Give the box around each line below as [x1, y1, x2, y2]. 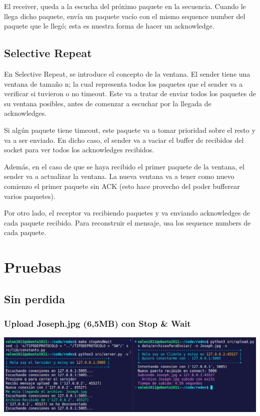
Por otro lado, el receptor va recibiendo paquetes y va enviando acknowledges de [4, 207, 250, 218]
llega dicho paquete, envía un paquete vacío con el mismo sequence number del [4, 11, 245, 21]
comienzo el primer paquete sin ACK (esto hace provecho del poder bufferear [4, 180, 240, 191]
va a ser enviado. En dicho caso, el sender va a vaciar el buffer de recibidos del [4, 134, 244, 145]
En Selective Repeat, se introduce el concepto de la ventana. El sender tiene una [4, 68, 250, 79]
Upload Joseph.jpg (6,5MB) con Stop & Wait [4, 317, 191, 329]
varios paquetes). [4, 190, 55, 201]
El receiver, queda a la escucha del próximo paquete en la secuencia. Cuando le [4, 1, 246, 11]
